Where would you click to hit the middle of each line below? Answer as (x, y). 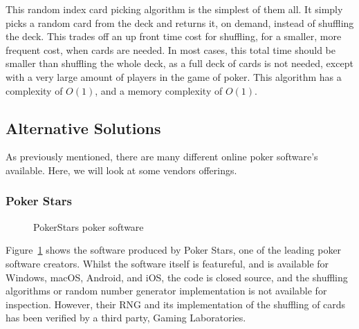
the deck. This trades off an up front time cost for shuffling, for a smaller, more (174, 36)
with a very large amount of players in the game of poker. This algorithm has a (174, 76)
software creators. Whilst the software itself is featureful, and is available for (167, 263)
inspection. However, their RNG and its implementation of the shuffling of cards (176, 304)
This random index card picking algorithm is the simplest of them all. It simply (174, 9)
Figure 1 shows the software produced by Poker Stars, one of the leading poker (174, 250)
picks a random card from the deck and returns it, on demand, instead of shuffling (180, 22)
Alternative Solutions (83, 128)
